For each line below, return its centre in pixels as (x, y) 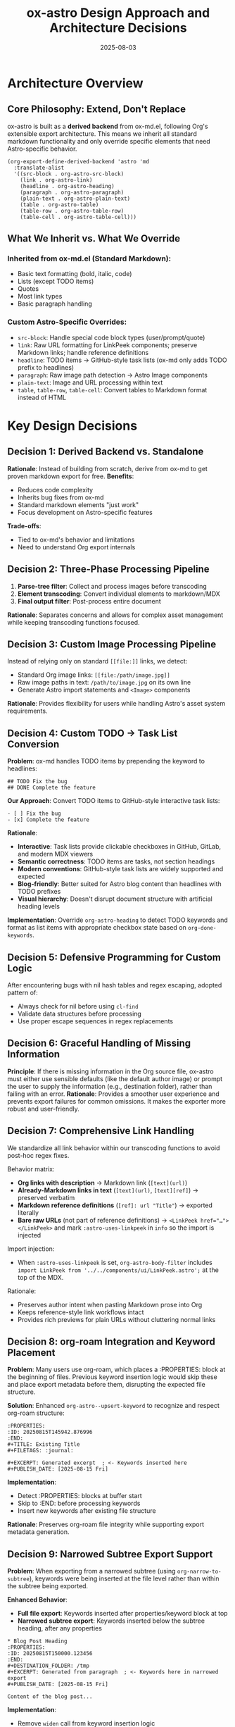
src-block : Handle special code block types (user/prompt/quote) (111, 337)
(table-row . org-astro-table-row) (72, 211)
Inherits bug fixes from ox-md (61, 497)
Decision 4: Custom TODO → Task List (93, 733)
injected (29, 1235)
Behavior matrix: (31, 1169)
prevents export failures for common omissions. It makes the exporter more (117, 1101)
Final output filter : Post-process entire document (89, 601)
